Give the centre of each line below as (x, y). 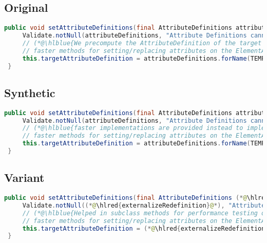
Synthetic (30, 92)
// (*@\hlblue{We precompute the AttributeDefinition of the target (142, 43)
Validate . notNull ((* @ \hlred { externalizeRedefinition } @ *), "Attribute (144, 205)
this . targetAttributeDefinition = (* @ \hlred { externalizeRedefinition (144, 228)
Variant (24, 177)
